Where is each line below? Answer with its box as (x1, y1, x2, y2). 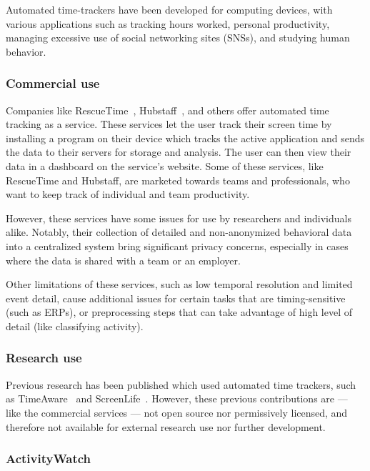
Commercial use (6, 74, 100, 92)
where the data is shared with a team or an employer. (6, 252, 241, 267)
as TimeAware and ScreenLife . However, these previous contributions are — (6, 391, 348, 406)
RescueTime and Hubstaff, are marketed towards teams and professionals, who (6, 172, 350, 187)
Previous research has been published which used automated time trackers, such (6, 377, 356, 392)
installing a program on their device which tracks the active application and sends (6, 130, 365, 145)
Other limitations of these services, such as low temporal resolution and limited (6, 277, 353, 292)
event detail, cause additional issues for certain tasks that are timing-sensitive (6, 290, 346, 305)
